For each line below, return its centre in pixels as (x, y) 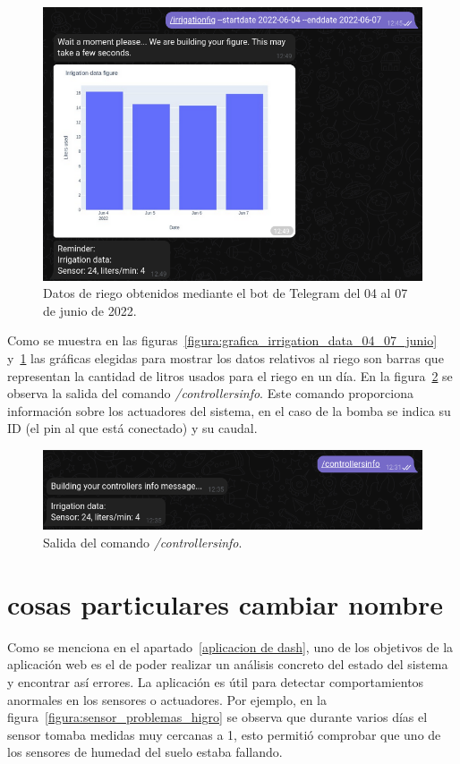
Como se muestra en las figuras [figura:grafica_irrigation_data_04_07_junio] (222, 340)
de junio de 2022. (90, 310)
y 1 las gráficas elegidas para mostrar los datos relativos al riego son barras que (226, 357)
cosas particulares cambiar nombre (225, 603)
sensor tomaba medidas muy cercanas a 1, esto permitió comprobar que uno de (224, 734)
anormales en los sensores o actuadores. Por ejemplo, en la (167, 699)
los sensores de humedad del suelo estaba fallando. (145, 752)
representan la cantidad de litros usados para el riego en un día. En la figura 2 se (230, 375)
